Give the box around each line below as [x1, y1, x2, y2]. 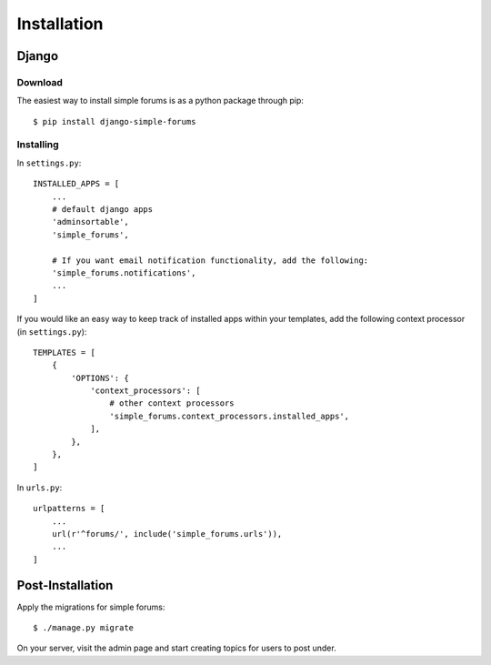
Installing [16, 138, 59, 151]
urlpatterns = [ [33, 503, 105, 514]
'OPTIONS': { [71, 373, 129, 383]
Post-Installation [16, 578, 114, 593]
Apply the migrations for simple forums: [16, 601, 165, 612]
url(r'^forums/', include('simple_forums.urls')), [51, 529, 283, 539]
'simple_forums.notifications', [51, 267, 196, 277]
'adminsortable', [51, 217, 129, 227]
